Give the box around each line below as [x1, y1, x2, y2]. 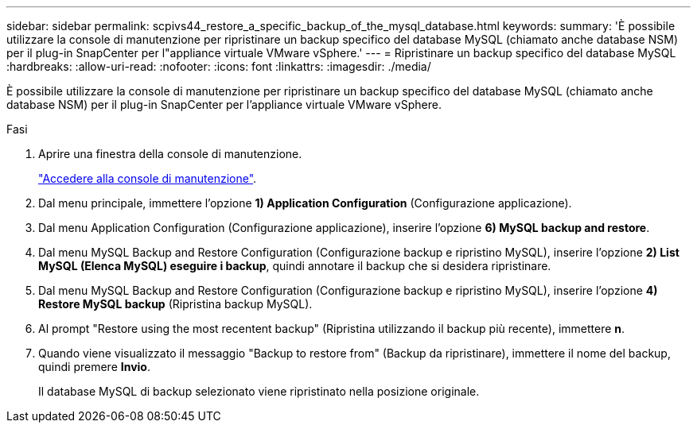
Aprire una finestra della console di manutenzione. [38, 147, 302, 160]
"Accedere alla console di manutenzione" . [38, 172, 257, 185]
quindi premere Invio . [38, 360, 150, 373]
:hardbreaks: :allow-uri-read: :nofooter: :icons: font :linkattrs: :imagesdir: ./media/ [6, 60, 431, 73]
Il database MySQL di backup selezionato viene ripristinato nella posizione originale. [38, 385, 480, 398]
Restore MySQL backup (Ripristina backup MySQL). [38, 297, 313, 311]
